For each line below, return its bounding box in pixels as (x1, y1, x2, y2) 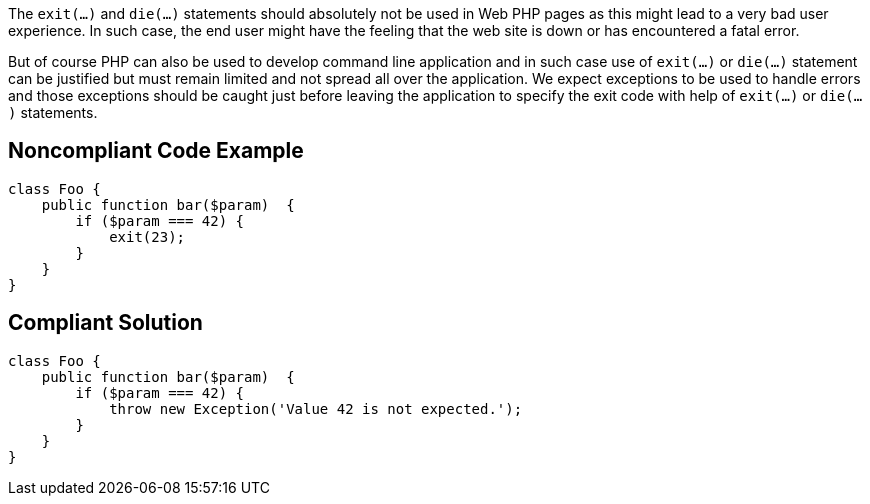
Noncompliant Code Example (8, 138, 304, 164)
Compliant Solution (8, 310, 203, 336)
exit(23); (109, 228, 186, 245)
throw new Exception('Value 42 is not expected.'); (109, 400, 523, 417)
